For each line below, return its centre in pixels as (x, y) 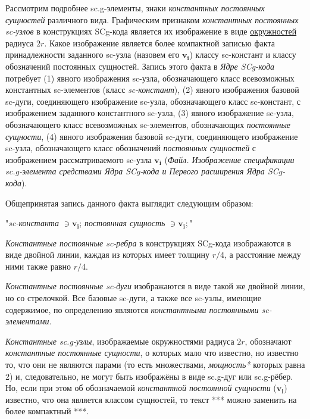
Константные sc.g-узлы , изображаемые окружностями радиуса (120, 341)
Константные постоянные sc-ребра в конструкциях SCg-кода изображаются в (148, 243)
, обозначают (268, 341)
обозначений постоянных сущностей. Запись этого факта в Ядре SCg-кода (140, 66)
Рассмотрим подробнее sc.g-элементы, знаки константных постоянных (135, 8)
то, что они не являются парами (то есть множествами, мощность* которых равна (155, 365)
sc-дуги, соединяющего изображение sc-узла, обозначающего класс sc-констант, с (153, 101)
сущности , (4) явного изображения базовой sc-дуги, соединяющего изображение (152, 136)
